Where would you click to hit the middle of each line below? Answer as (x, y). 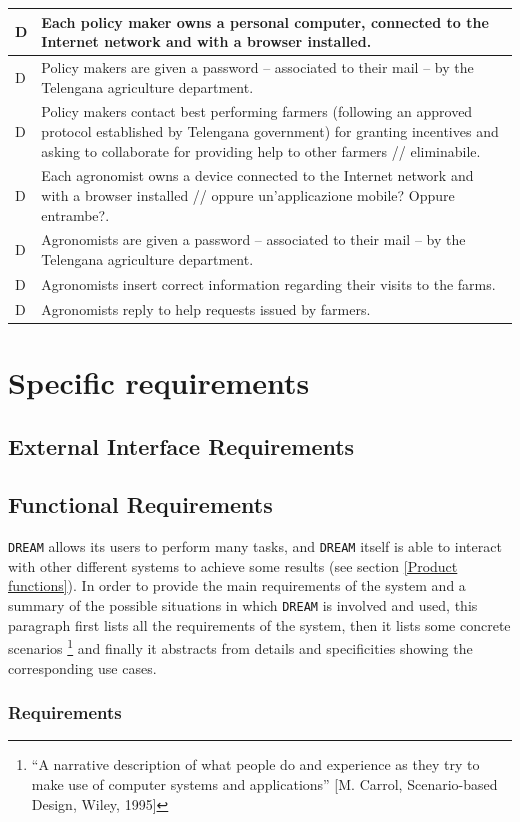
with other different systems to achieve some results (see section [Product (233, 565)
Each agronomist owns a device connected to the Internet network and (257, 175)
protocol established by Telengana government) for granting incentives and (270, 130)
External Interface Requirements (181, 445)
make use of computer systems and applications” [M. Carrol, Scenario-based (264, 783)
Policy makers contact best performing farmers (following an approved (257, 111)
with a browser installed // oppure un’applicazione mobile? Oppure (248, 195)
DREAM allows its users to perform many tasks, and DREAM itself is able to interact (255, 546)
